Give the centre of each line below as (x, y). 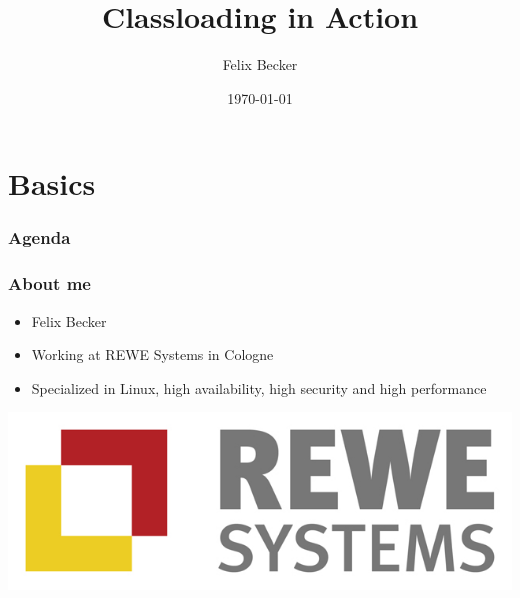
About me (49, 283)
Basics (52, 183)
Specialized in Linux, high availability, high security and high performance (259, 387)
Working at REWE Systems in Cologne (152, 354)
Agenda (39, 237)
